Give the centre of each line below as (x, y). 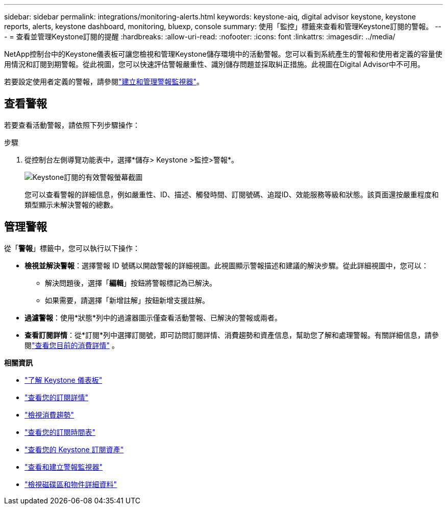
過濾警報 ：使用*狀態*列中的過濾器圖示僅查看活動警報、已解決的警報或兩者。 (153, 317)
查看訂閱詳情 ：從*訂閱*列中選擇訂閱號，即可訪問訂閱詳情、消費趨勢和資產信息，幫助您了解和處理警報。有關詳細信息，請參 (232, 335)
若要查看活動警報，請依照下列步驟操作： (72, 125)
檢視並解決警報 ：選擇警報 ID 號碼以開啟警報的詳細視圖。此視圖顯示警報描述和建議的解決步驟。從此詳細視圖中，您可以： (227, 265)
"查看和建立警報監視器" (64, 467)
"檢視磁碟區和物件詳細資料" (71, 484)
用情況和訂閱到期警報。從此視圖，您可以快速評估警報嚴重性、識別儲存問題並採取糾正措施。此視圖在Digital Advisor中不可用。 (214, 64)
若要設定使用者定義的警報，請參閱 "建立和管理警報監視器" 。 (104, 82)
